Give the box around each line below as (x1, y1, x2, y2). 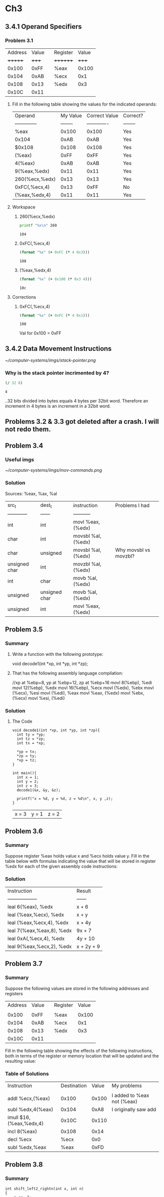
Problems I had (115, 502, 150, 509)
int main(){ (12, 770, 37, 776)
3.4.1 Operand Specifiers (5, 22, 82, 31)
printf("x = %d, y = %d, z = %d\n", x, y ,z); (17, 796, 113, 801)
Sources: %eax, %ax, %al (5, 490, 57, 496)
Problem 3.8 (5, 1160, 43, 1169)
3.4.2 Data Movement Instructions (5, 344, 112, 353)
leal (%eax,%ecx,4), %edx (7, 919, 69, 926)
